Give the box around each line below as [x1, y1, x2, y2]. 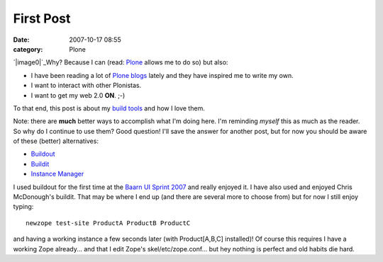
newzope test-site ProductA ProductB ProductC [26, 219, 191, 227]
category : [13, 45, 43, 53]
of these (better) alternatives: [13, 137, 99, 145]
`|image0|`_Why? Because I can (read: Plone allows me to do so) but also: [13, 58, 228, 67]
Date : [13, 35, 30, 44]
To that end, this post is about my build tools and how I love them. [13, 103, 205, 113]
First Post [13, 11, 71, 26]
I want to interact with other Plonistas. [30, 81, 142, 90]
